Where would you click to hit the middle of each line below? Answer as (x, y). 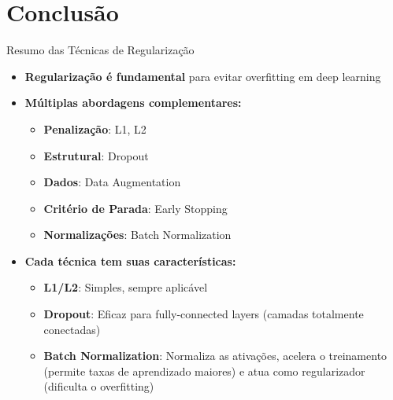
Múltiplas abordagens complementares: (133, 103)
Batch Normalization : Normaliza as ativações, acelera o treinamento (215, 356)
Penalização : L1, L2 (95, 128)
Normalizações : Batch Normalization (137, 235)
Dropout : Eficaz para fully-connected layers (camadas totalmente (204, 314)
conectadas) (72, 329)
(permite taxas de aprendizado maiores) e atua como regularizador (204, 371)
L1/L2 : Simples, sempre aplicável (126, 287)
